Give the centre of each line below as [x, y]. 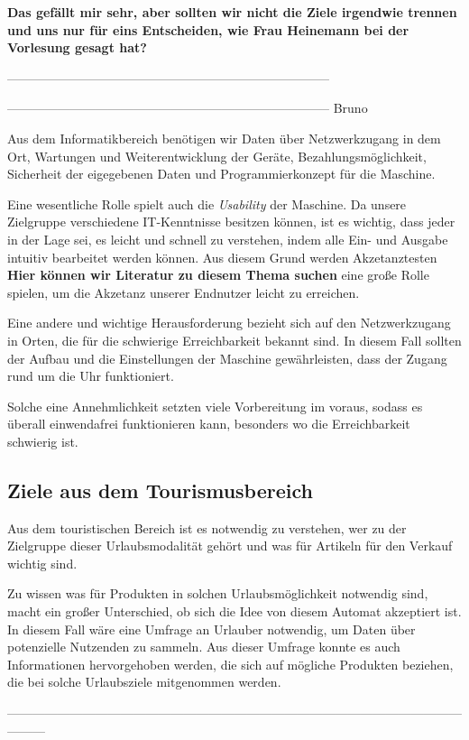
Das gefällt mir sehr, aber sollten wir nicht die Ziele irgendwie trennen [232, 12]
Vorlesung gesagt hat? [77, 47]
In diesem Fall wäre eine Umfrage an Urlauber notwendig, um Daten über [212, 629]
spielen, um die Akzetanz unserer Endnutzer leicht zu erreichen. [184, 292]
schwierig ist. [43, 441]
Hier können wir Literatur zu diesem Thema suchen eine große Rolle [218, 275]
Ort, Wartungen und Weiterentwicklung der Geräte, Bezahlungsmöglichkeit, [217, 156]
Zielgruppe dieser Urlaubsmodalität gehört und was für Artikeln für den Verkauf [230, 546]
